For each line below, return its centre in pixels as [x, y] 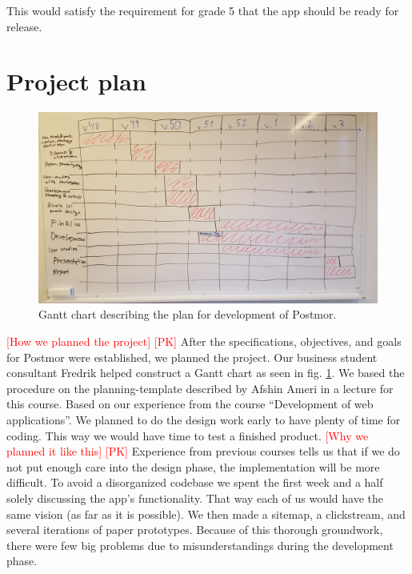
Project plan [76, 81]
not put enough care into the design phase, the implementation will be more [193, 466]
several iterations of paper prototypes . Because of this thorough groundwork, [195, 530]
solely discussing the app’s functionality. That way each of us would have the [195, 498]
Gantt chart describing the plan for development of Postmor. [188, 314]
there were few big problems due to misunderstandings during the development [200, 545]
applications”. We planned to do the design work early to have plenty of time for [204, 419]
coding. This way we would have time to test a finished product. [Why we [188, 435]
